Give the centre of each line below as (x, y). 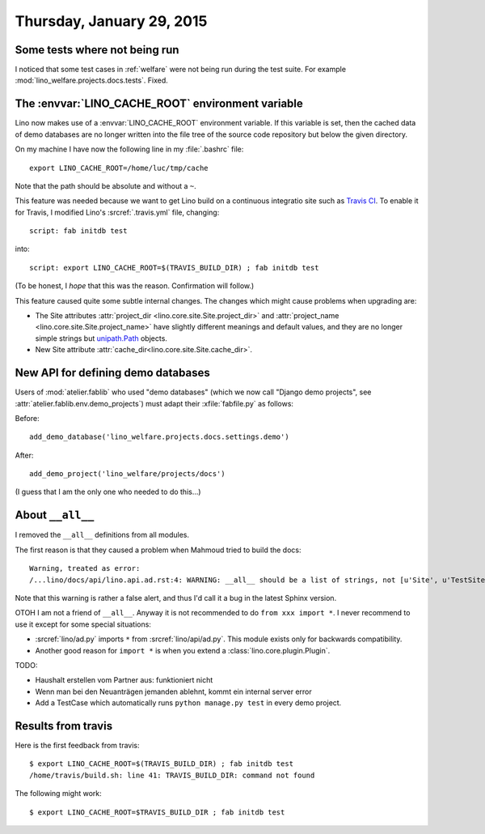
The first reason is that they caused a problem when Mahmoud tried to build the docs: (158, 550)
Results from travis (64, 726)
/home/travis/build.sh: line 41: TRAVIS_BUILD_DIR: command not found (172, 775)
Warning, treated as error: (85, 568)
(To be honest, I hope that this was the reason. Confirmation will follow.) (135, 286)
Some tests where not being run (97, 50)
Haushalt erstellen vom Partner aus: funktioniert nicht (124, 680)
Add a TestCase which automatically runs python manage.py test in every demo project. (188, 703)
